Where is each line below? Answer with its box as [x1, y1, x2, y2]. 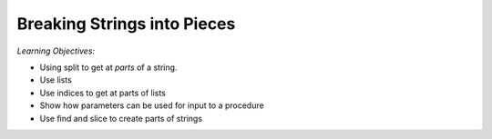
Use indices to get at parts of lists [39, 87, 166, 98]
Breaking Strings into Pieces [16, 14, 236, 34]
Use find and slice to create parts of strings [39, 113, 203, 124]
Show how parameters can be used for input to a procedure [39, 100, 264, 111]
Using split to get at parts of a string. [39, 62, 178, 73]
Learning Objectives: [16, 45, 96, 56]
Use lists [39, 74, 72, 85]
